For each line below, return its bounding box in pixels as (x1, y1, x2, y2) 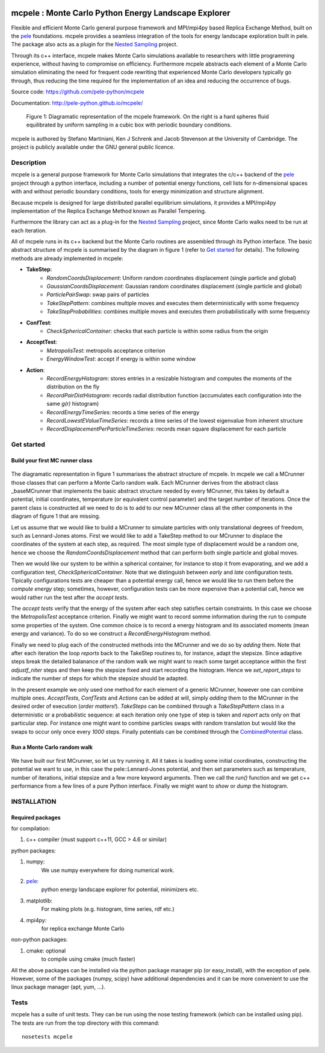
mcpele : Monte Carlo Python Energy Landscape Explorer (11, 8, 231, 18)
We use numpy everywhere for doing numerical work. (41, 866, 175, 874)
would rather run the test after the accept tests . (11, 594, 129, 601)
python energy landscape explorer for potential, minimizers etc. (41, 886, 199, 893)
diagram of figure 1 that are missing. (11, 512, 101, 520)
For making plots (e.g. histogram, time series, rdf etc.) (41, 905, 175, 913)
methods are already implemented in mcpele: (11, 255, 123, 262)
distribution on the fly (46, 383, 100, 391)
